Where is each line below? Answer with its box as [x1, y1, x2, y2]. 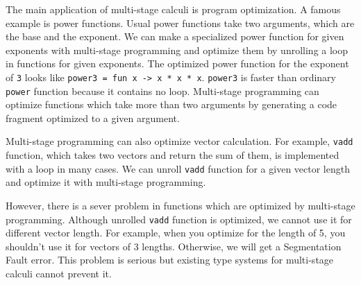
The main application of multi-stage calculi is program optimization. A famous [6, 2, 341, 16]
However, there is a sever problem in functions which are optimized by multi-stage [6, 198, 355, 212]
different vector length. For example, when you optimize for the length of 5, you [6, 225, 346, 240]
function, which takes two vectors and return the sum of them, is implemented [6, 148, 339, 162]
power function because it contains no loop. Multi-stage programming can [6, 83, 319, 98]
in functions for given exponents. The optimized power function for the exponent [6, 56, 349, 71]
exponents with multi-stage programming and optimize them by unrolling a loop [6, 42, 349, 57]
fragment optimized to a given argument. [6, 110, 180, 125]
